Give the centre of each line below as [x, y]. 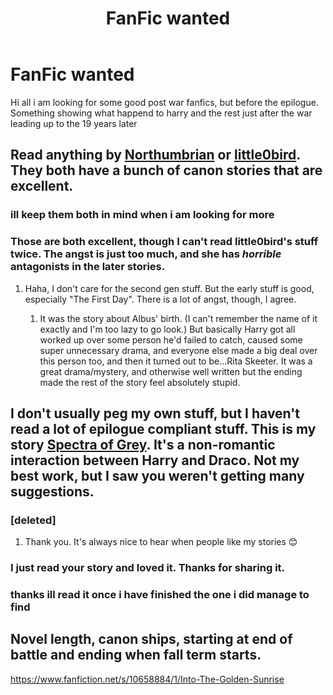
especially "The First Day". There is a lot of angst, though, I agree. [160, 299]
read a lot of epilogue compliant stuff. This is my [163, 428]
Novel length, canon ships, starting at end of [151, 639]
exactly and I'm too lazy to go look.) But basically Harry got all [167, 329]
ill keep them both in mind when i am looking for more [142, 215]
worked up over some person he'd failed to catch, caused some [171, 339]
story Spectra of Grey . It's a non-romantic [143, 444]
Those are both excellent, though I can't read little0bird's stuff [164, 242]
